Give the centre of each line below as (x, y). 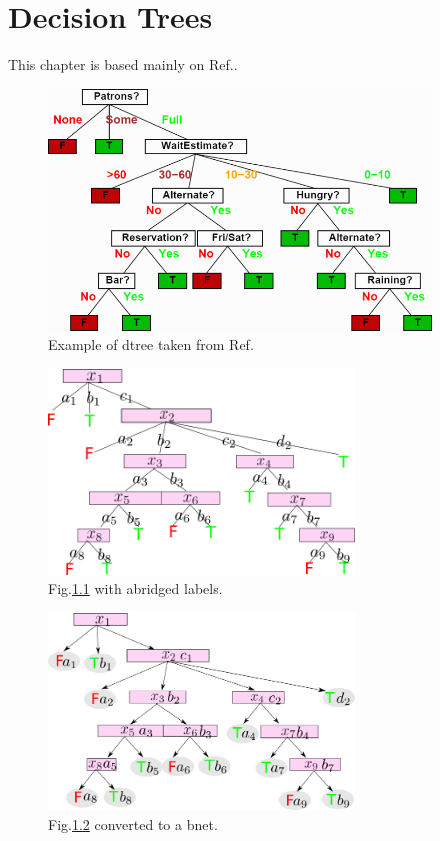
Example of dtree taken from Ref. (151, 344)
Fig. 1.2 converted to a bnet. (133, 823)
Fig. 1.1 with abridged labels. (135, 588)
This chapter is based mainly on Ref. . (123, 64)
